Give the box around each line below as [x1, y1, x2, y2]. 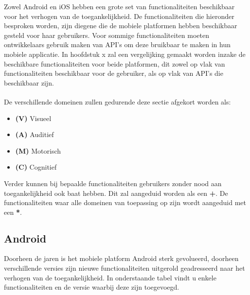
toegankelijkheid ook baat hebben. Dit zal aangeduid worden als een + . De [4, 188, 228, 198]
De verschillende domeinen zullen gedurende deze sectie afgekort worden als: [4, 96, 231, 106]
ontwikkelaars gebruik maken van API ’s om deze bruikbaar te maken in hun [4, 39, 231, 50]
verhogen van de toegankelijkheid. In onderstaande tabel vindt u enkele [4, 272, 216, 282]
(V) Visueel [15, 113, 52, 123]
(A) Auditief [15, 129, 54, 139]
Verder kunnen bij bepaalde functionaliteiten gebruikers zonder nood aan [4, 178, 222, 188]
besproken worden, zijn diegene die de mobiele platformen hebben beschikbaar [4, 20, 237, 31]
